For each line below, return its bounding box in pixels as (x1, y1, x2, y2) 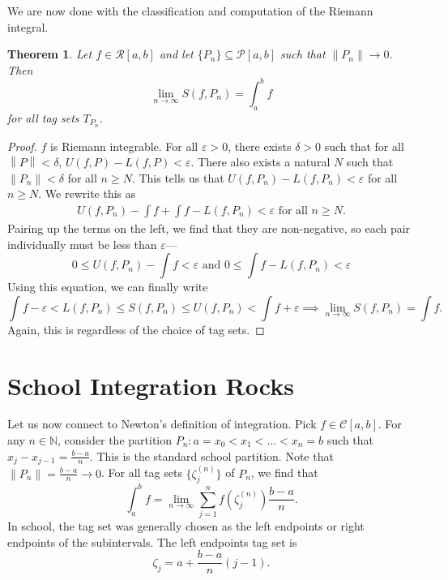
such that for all (324, 137, 404, 154)
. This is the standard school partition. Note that (89, 447, 334, 464)
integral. (7, 18, 49, 35)
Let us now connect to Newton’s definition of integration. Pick (7, 415, 317, 432)
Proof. (7, 137, 37, 154)
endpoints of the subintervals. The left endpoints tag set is (7, 533, 297, 550)
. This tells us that (131, 169, 224, 186)
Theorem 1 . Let (7, 45, 92, 62)
